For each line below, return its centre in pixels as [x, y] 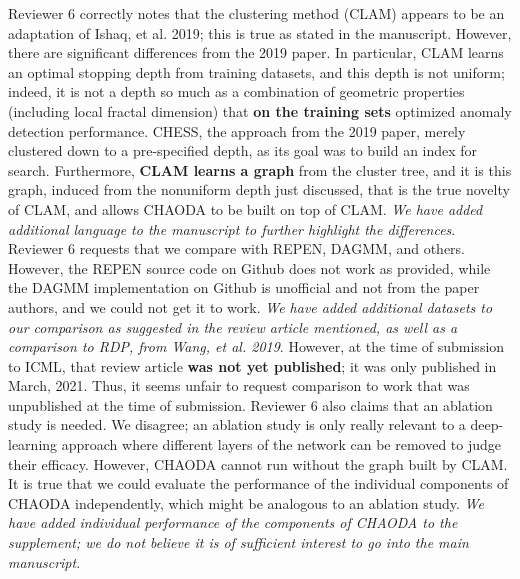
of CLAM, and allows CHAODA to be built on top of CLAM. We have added [245, 208]
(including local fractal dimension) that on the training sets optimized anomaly [260, 110]
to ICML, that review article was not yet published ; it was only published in [252, 365]
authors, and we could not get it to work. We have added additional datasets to [250, 306]
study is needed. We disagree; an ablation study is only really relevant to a [237, 424]
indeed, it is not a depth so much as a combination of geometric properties [236, 91]
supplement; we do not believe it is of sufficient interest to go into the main [238, 542]
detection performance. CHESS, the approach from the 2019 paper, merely [237, 130]
